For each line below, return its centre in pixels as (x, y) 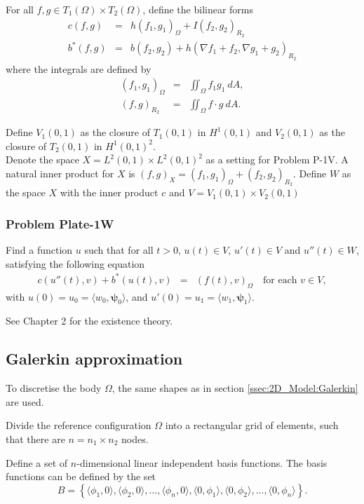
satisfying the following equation (75, 263)
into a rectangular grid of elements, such (252, 425)
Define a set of (37, 462)
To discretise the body (54, 388)
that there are (35, 438)
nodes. (135, 438)
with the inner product (109, 192)
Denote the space (42, 159)
